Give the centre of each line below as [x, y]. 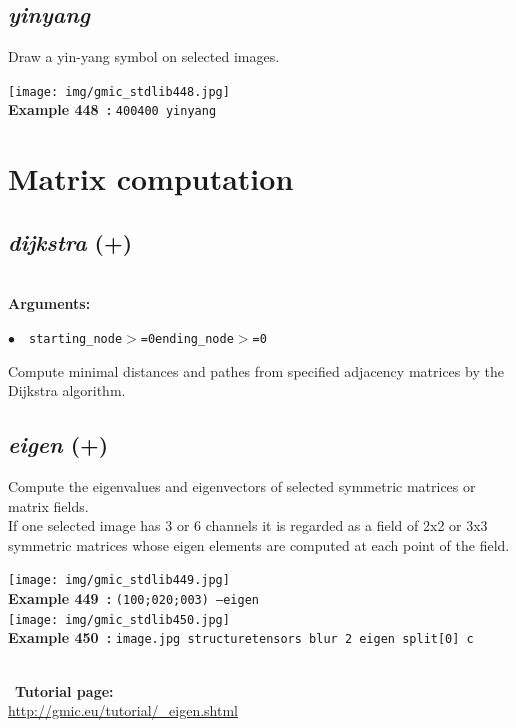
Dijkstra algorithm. [67, 390]
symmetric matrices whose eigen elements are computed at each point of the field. [259, 544]
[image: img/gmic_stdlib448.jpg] [119, 91]
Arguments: [49, 303]
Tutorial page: [64, 690]
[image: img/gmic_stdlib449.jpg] [119, 580]
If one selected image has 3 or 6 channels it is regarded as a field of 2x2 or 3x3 [248, 525]
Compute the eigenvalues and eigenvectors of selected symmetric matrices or [242, 485]
